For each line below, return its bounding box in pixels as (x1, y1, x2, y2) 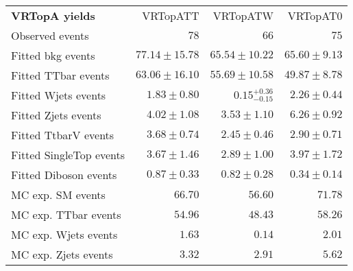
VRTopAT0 (287, 8, 343, 23)
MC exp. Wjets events (11, 226, 118, 242)
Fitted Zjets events (11, 107, 101, 123)
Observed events (11, 27, 89, 43)
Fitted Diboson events (11, 167, 117, 182)
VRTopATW (212, 8, 274, 23)
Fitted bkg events (11, 47, 95, 63)
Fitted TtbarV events (11, 127, 114, 143)
